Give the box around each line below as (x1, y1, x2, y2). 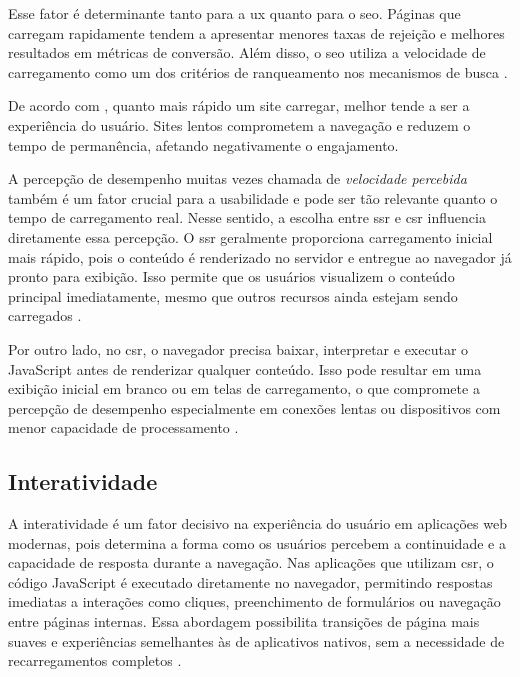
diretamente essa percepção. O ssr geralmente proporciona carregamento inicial (8, 226, 493, 247)
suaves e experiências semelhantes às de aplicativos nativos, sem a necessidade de (8, 630, 505, 651)
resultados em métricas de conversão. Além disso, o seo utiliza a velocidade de (8, 42, 486, 63)
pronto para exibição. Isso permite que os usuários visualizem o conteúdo (8, 266, 455, 287)
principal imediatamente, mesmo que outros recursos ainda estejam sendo (8, 285, 458, 306)
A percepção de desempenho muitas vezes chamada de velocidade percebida (8, 168, 467, 189)
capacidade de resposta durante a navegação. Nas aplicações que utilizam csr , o (8, 552, 494, 573)
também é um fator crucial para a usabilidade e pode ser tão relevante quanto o (8, 187, 498, 208)
